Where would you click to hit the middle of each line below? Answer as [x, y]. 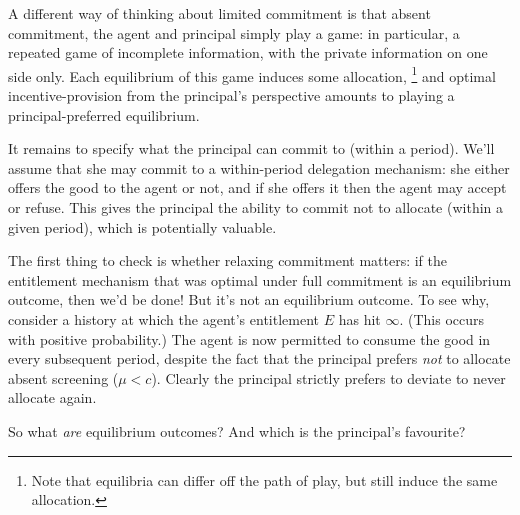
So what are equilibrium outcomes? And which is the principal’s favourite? [237, 430]
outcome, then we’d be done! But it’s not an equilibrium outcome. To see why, [249, 299]
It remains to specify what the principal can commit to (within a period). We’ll [251, 148]
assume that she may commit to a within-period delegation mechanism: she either [259, 167]
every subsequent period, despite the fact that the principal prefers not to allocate [259, 358]
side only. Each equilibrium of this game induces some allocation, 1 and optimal [252, 74]
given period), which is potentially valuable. [142, 226]
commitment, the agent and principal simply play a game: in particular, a [234, 32]
